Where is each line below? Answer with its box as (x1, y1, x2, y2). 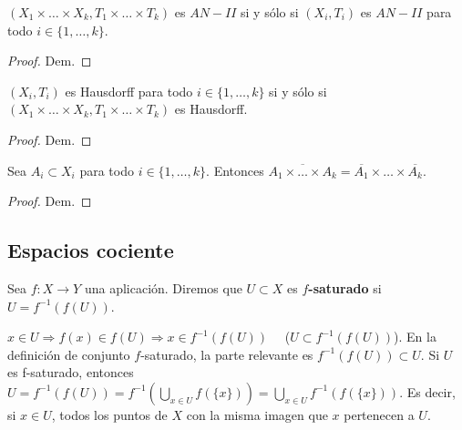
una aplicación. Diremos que (84, 278, 242, 297)
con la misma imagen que (186, 404, 328, 424)
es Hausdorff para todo (65, 81, 193, 100)
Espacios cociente (7, 236, 174, 264)
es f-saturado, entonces (7, 363, 134, 382)
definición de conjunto (7, 344, 130, 363)
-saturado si (308, 278, 382, 297)
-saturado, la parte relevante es (140, 344, 313, 363)
